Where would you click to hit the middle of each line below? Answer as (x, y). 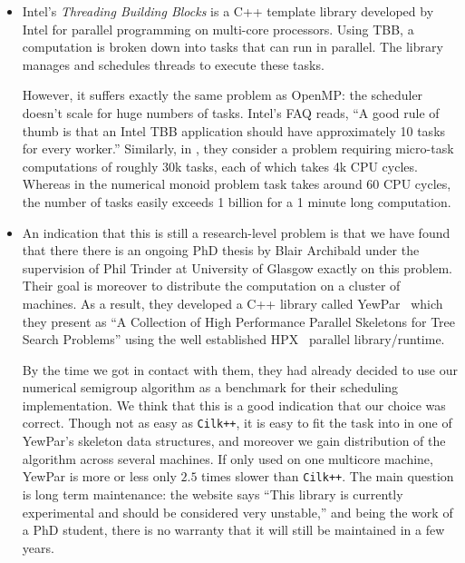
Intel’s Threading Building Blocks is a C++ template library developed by (228, 11)
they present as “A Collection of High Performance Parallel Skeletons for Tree (239, 321)
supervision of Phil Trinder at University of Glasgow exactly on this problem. (237, 267)
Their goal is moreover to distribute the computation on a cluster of (211, 286)
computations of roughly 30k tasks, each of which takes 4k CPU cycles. (220, 166)
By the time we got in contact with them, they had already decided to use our (240, 369)
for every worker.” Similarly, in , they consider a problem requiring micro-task (238, 148)
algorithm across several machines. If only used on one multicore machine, (228, 458)
